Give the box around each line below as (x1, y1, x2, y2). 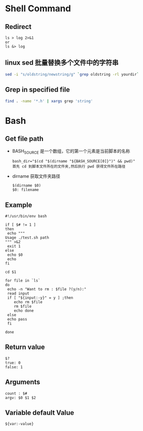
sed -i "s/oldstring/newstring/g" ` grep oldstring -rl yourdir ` (5, 72, 139, 77)
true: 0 (5, 360, 21, 365)
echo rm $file (14, 299, 43, 304)
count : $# (5, 391, 27, 396)
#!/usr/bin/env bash (5, 214, 48, 218)
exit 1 (7, 243, 21, 248)
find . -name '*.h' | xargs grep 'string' (5, 99, 93, 104)
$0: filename (12, 188, 39, 192)
